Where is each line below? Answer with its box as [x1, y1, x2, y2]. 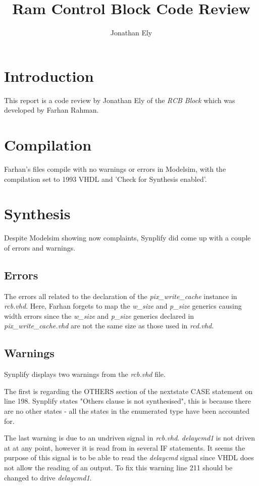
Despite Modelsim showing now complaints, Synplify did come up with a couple [4, 232, 251, 243]
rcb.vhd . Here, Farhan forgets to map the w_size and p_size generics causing [4, 301, 242, 311]
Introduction [4, 65, 94, 86]
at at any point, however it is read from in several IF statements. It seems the [4, 442, 245, 453]
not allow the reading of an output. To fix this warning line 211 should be [4, 462, 233, 472]
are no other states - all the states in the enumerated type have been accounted [4, 406, 250, 416]
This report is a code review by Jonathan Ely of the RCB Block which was [4, 94, 235, 105]
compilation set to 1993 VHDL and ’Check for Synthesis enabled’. [4, 173, 207, 184]
